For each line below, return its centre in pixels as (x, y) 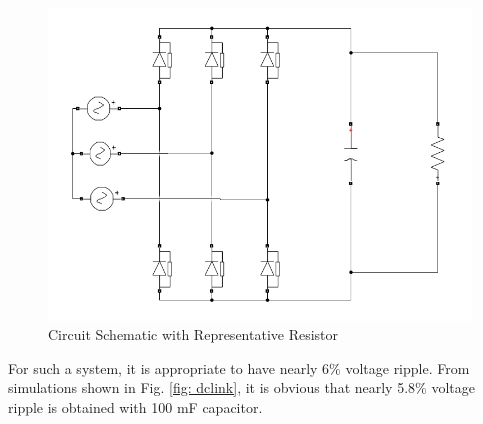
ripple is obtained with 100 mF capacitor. (135, 407)
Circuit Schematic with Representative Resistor (193, 334)
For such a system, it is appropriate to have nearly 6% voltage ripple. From (239, 367)
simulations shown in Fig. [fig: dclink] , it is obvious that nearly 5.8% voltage (241, 387)
